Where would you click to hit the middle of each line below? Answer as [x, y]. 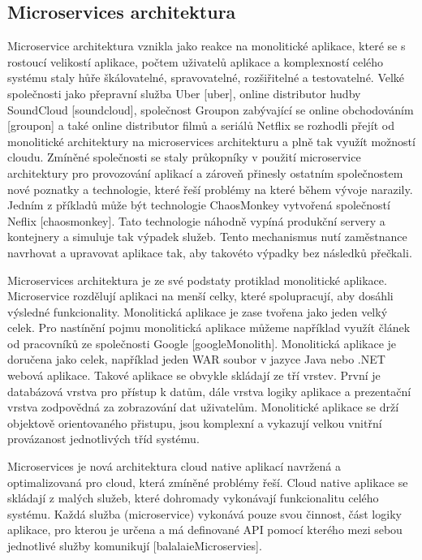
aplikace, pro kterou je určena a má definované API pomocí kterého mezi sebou [205, 530]
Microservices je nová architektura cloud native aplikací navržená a [174, 466]
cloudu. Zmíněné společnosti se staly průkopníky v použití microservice [184, 157]
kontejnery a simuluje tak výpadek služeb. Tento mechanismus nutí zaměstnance [207, 237]
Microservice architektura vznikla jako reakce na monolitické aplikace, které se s [207, 46]
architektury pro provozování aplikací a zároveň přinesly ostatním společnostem [205, 172]
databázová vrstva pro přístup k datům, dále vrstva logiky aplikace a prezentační [209, 391]
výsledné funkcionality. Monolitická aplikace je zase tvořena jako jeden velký [198, 311]
